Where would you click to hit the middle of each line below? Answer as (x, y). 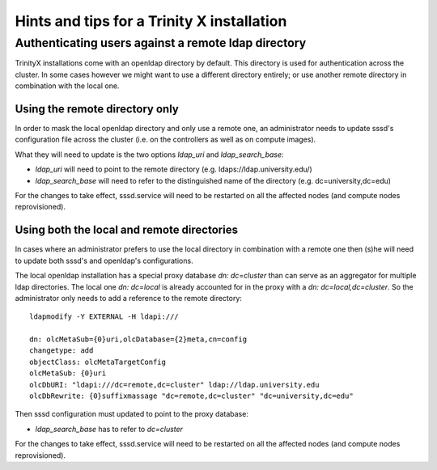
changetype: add (62, 351)
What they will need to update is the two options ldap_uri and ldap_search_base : (149, 155)
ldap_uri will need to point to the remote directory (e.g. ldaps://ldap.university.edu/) (174, 169)
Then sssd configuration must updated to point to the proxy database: (132, 414)
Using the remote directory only (97, 109)
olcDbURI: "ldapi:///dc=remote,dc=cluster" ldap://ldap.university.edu (174, 385)
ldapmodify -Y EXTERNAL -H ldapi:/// (104, 317)
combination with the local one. (67, 86)
